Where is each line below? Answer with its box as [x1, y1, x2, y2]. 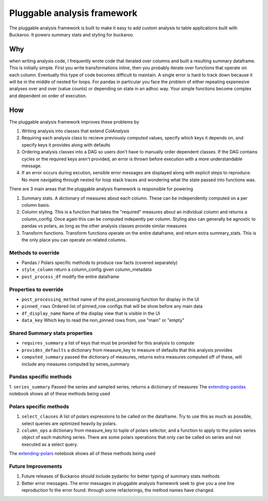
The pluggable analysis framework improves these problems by [9, 119, 139, 125]
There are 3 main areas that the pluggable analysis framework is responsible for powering [9, 186, 193, 192]
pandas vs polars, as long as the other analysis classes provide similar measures [21, 223, 187, 229]
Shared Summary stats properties [9, 329, 93, 336]
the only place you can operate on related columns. [21, 237, 127, 243]
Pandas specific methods [9, 374, 72, 380]
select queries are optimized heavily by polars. [21, 420, 117, 426]
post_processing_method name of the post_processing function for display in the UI [21, 296, 200, 302]
